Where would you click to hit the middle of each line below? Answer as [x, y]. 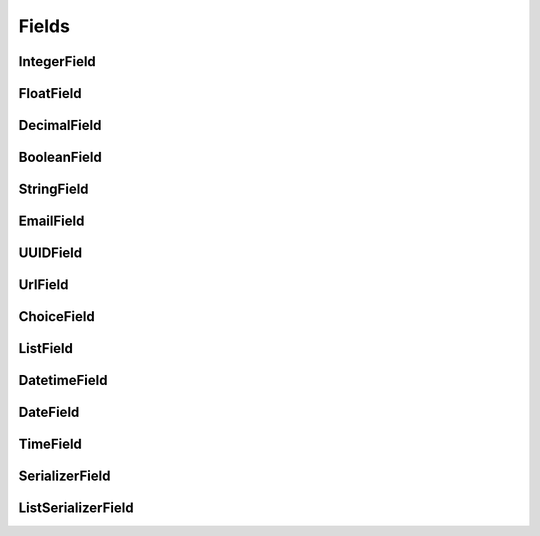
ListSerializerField [76, 508]
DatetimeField [63, 380]
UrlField [43, 285]
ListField [46, 348]
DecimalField [60, 125]
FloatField [50, 93]
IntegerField [57, 61]
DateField [49, 412]
